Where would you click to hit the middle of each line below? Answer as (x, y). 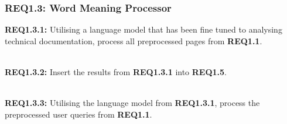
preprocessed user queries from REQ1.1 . (78, 114)
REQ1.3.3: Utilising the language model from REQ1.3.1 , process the (132, 103)
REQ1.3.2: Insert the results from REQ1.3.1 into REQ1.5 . (116, 72)
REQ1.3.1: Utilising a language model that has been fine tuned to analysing (143, 29)
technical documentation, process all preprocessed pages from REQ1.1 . (134, 40)
